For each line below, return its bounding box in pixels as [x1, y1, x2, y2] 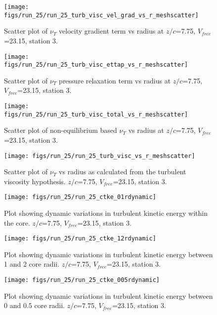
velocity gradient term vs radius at [59, 26, 164, 36]
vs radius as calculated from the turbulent [59, 166, 186, 177]
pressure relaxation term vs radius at [59, 75, 171, 85]
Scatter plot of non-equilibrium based [4, 125, 117, 135]
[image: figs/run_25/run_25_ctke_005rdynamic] [4, 276, 160, 284]
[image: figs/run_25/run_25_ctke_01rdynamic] [4, 194, 156, 201]
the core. [4, 217, 30, 228]
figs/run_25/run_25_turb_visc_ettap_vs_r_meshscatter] [4, 61, 188, 69]
